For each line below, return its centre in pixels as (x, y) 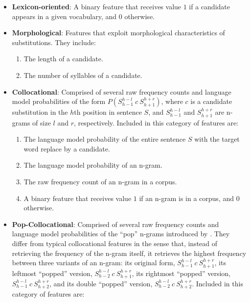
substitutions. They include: (54, 42)
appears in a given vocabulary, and (64, 16)
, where (172, 101)
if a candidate (209, 6)
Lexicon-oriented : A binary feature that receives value (97, 6)
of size (42, 122)
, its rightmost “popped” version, (181, 273)
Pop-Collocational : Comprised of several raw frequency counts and (115, 224)
